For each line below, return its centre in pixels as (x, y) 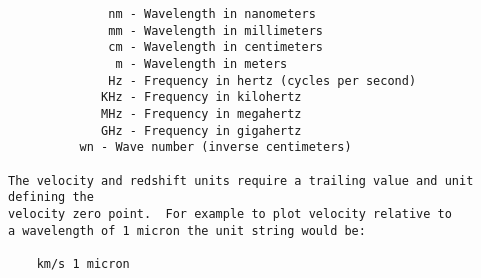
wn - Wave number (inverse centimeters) (215, 147)
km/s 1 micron (83, 263)
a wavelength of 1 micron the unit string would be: (187, 230)
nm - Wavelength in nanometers (212, 14)
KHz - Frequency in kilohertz (201, 97)
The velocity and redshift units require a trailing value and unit (241, 180)
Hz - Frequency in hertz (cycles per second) (262, 80)
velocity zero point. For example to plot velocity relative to (230, 213)
